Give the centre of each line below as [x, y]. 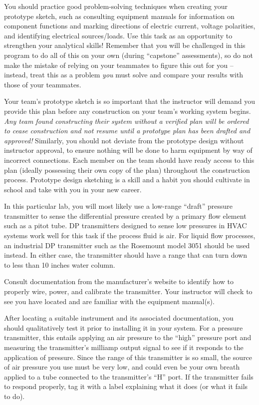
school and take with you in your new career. [73, 189]
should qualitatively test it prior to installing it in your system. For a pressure [124, 327]
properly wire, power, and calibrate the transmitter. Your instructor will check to [128, 291]
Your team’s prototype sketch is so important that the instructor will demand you [130, 101]
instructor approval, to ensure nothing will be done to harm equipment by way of [128, 150]
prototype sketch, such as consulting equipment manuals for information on [119, 16]
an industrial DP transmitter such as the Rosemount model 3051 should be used [127, 245]
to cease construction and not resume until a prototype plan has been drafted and [127, 131]
